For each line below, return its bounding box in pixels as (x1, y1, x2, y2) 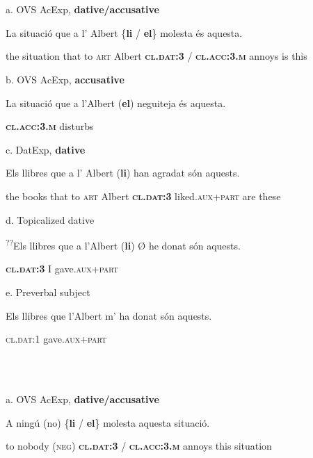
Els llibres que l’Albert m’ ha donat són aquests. (6, 308, 212, 322)
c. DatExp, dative (6, 142, 86, 156)
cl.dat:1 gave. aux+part (6, 332, 107, 346)
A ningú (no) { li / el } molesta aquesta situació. (6, 415, 210, 430)
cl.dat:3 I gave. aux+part (6, 261, 118, 276)
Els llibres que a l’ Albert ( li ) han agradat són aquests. (6, 165, 240, 180)
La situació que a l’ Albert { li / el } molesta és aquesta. (6, 25, 243, 40)
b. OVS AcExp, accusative (6, 72, 125, 86)
